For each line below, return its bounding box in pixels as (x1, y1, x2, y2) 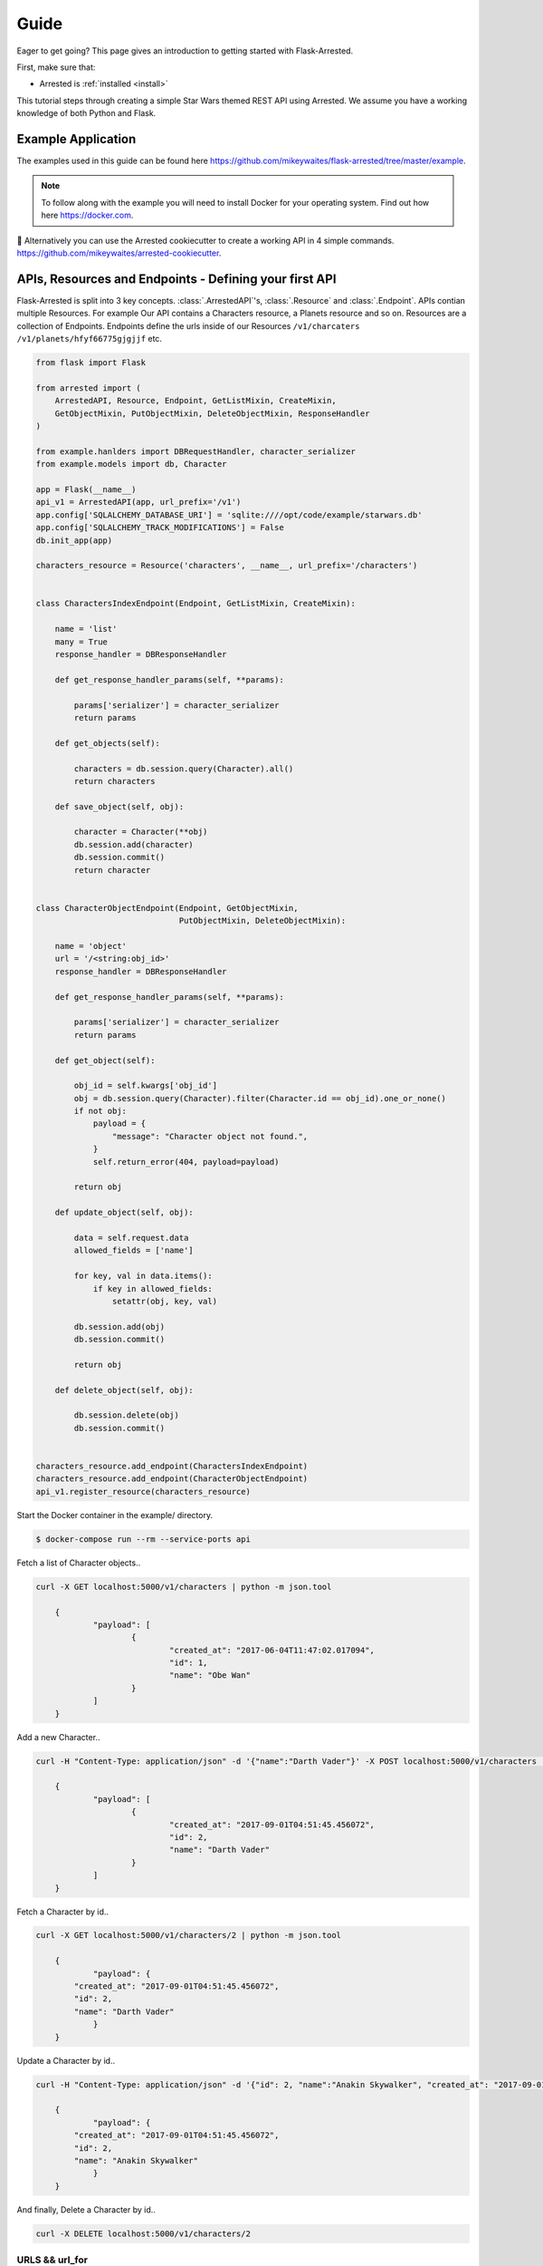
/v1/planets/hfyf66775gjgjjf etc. (16, 334, 163, 344)
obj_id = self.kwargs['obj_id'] (73, 1080, 217, 1091)
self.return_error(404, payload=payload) (92, 1157, 280, 1167)
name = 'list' (54, 624, 118, 634)
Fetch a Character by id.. (16, 1906, 109, 1917)
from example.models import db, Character (35, 459, 227, 470)
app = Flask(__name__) (35, 484, 137, 494)
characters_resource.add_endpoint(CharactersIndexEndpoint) (35, 1461, 309, 1472)
